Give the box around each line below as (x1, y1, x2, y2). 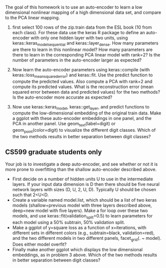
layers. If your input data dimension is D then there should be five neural (12, 181, 160, 187)
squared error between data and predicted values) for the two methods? (12, 89, 160, 95)
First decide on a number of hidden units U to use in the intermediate (12, 176, 154, 182)
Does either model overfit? (12, 241, 67, 247)
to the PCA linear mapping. (5, 15, 60, 20)
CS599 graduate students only (5, 148, 102, 157)
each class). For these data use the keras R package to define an (12, 30, 145, 35)
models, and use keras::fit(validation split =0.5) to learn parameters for (12, 213, 153, 220)
